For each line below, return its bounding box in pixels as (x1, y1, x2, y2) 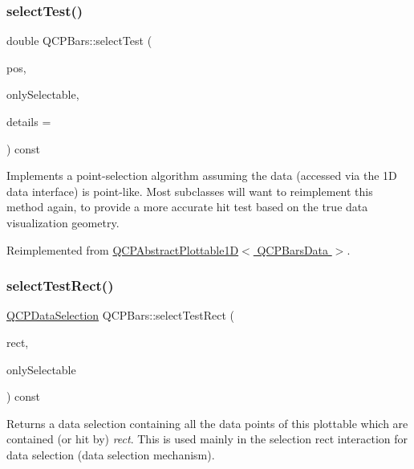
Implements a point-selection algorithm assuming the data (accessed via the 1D (6, 167, 397, 184)
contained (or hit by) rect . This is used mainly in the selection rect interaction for (6, 430, 408, 447)
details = (6, 113, 51, 129)
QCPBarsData (257, 241, 329, 258)
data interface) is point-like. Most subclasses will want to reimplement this (6, 182, 373, 199)
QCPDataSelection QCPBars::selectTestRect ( (6, 307, 234, 324)
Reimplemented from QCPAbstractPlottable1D (6, 241, 239, 258)
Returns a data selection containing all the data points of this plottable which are (6, 414, 408, 431)
